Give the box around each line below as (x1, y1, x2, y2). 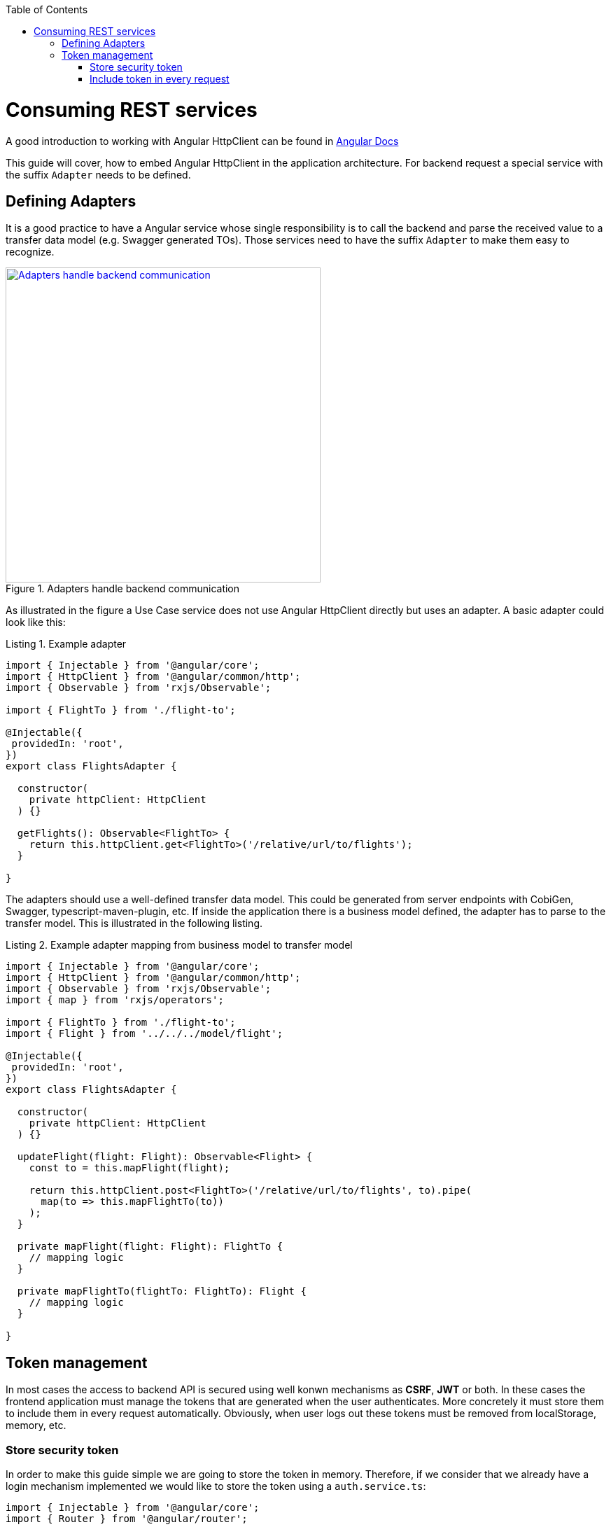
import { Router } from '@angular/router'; (6, 1512, 248, 1524)
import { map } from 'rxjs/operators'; (6, 994, 224, 1006)
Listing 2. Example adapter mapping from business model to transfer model (6, 939, 353, 951)
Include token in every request (90, 73, 230, 85)
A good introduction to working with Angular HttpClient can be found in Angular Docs (6, 134, 399, 147)
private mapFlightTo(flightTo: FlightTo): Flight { (17, 1285, 307, 1297)
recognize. (6, 246, 55, 258)
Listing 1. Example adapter (6, 638, 127, 650)
